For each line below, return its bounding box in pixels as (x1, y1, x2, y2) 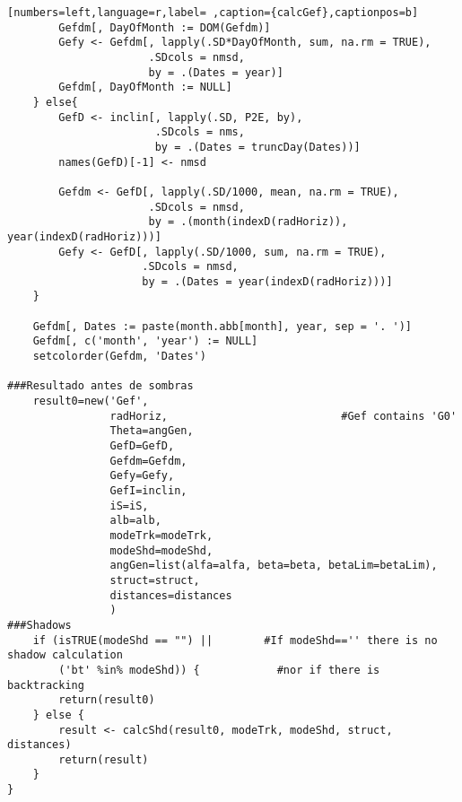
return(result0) (58, 693, 155, 707)
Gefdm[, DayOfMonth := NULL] (58, 81, 232, 94)
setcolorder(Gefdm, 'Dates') (32, 350, 206, 363)
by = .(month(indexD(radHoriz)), (148, 215, 348, 229)
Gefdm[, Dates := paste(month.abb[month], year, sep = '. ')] (32, 319, 413, 333)
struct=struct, (109, 573, 200, 587)
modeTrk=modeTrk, (109, 528, 214, 542)
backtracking (7, 678, 84, 692)
